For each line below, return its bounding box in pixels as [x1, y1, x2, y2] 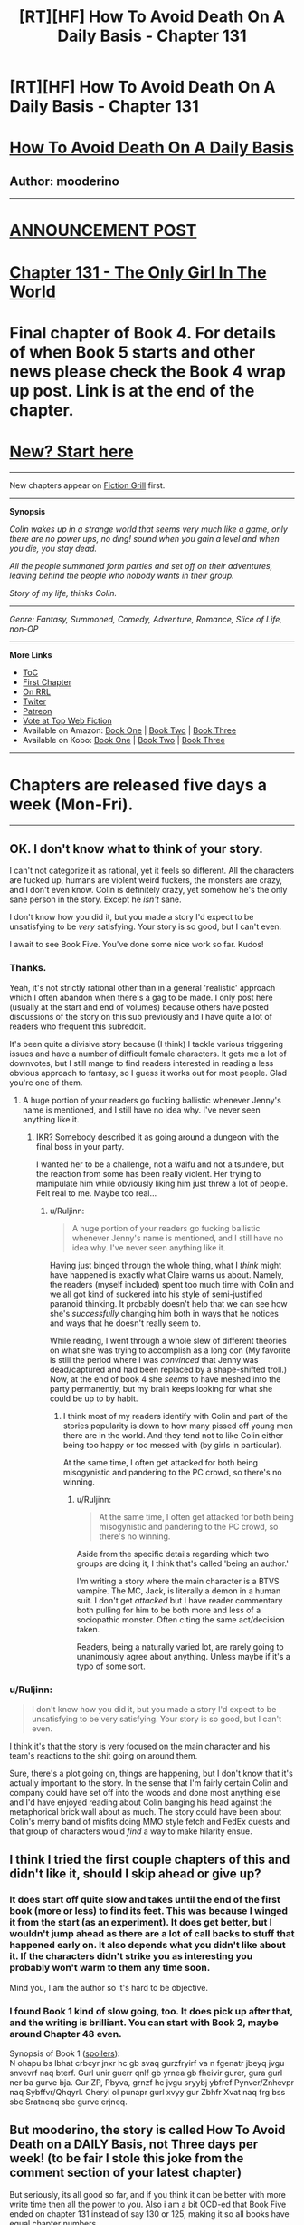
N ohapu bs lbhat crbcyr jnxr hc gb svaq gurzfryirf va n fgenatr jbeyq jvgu [9, 2058, 285, 2069]
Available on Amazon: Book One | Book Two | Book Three [22, 724, 237, 736]
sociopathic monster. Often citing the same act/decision [76, 1613, 285, 1625]
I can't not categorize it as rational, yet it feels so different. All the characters [9, 865, 295, 877]
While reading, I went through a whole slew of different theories [49, 1335, 287, 1346]
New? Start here [9, 441, 134, 462]
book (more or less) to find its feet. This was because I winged [9, 1905, 288, 1917]
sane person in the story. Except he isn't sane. [9, 894, 183, 905]
